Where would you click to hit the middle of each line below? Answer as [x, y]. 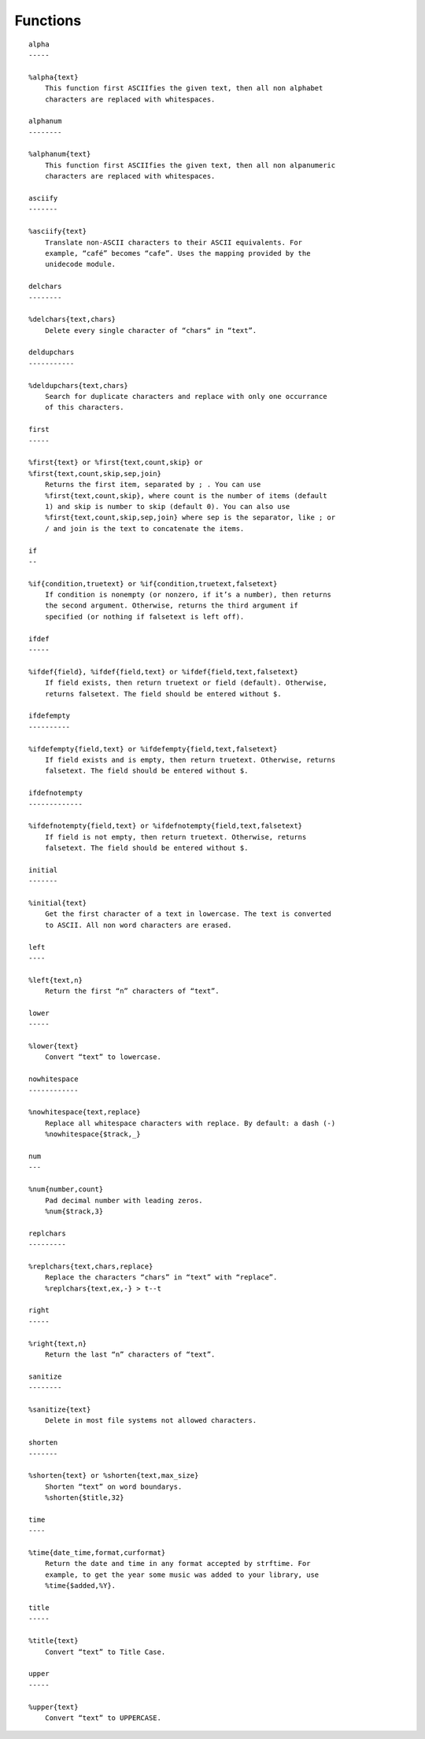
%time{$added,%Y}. [80, 1586]
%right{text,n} [58, 1343]
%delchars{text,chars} [72, 319]
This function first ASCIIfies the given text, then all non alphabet [184, 88]
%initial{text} [58, 903]
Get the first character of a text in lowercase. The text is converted [188, 914]
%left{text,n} [55, 980]
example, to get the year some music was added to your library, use [182, 1575]
